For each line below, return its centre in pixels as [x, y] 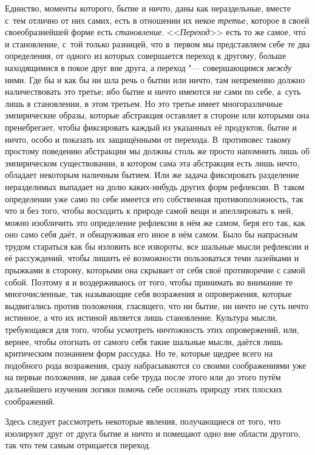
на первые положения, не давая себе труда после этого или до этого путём [143, 377]
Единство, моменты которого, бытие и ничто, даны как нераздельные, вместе [148, 8]
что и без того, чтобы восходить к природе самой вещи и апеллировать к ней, [149, 210]
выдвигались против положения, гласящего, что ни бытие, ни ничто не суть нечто [157, 305]
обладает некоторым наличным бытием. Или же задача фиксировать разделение [152, 175]
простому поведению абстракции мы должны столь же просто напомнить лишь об [157, 151]
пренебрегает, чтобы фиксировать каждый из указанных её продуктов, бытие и [151, 127]
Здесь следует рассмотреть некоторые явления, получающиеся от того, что [143, 421]
